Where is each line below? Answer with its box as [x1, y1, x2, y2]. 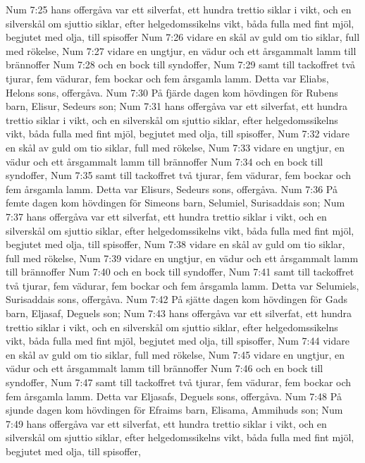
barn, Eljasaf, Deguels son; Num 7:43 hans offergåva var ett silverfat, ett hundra [6, 306, 352, 321]
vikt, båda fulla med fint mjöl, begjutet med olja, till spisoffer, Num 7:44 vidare [6, 333, 349, 348]
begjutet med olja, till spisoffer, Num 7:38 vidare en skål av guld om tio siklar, [6, 237, 345, 252]
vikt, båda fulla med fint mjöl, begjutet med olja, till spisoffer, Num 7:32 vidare [6, 126, 349, 141]
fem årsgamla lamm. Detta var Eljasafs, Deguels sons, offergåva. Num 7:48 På [6, 388, 342, 403]
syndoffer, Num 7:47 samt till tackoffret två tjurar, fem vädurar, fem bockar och [6, 375, 352, 390]
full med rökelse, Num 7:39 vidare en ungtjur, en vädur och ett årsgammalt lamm [6, 250, 359, 265]
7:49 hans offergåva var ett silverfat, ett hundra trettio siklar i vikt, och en [6, 416, 327, 431]
